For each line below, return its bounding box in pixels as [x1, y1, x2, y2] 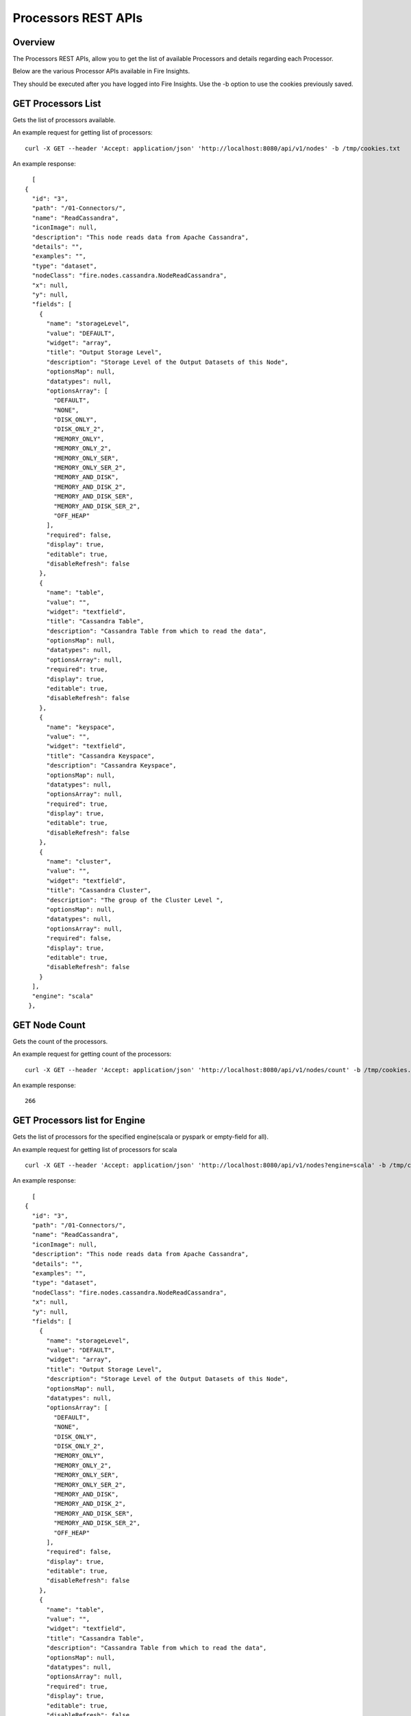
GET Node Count [12, 1019, 86, 1031]
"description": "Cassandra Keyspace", [46, 762, 177, 769]
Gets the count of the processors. [12, 1037, 108, 1045]
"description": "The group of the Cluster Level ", [46, 896, 224, 904]
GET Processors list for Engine [12, 1115, 146, 1126]
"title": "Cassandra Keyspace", [46, 752, 155, 760]
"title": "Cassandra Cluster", [46, 886, 152, 894]
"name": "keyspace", [46, 723, 116, 731]
